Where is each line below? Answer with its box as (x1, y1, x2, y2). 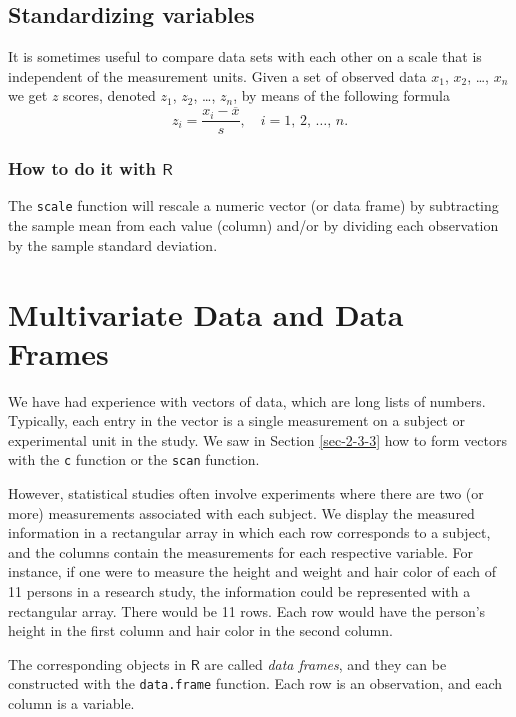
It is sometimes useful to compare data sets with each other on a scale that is (8, 46, 482, 67)
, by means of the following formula (233, 85, 450, 106)
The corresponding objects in (8, 653, 186, 674)
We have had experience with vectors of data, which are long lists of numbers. (8, 390, 486, 411)
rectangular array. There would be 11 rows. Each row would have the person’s (8, 600, 486, 621)
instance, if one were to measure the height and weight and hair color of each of (8, 561, 496, 582)
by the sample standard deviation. (8, 234, 218, 255)
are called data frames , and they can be (204, 653, 447, 674)
